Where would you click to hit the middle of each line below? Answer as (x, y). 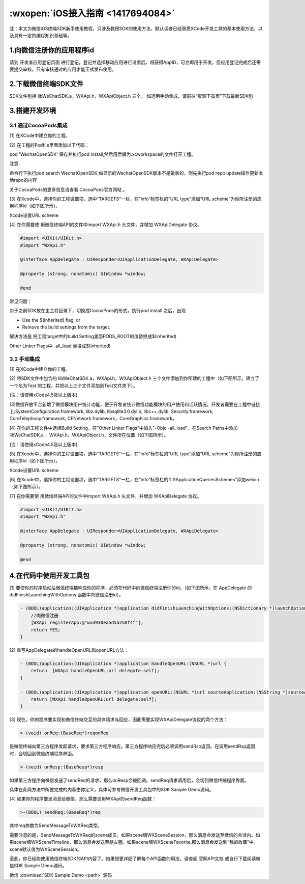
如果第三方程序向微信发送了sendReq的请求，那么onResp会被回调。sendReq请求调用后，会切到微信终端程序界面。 (129, 780)
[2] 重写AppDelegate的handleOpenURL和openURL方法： (69, 650)
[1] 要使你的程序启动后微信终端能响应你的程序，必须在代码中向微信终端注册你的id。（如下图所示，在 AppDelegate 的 (131, 588)
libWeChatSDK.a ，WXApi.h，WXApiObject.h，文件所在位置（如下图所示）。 (89, 435)
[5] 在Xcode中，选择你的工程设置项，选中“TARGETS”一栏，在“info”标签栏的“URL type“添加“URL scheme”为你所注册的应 (135, 454)
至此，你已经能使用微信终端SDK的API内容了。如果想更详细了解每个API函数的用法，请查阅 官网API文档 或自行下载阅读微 (135, 859)
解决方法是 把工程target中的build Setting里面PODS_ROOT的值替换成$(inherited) (93, 337)
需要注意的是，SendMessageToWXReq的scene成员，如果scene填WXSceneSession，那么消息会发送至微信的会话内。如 (135, 835)
